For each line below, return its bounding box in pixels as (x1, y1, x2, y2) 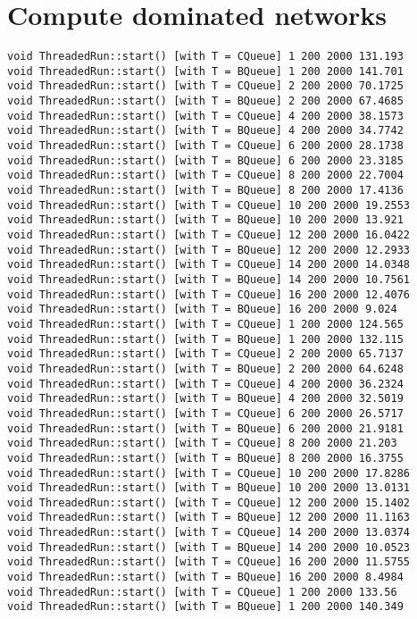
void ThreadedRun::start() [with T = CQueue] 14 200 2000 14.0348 (7, 258, 411, 272)
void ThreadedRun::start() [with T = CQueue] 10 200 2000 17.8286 (7, 466, 411, 480)
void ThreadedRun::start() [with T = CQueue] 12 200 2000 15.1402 (7, 496, 411, 509)
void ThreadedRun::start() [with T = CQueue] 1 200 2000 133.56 (7, 585, 397, 598)
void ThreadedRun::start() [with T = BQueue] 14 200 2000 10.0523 (7, 540, 411, 554)
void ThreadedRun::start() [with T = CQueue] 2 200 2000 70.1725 (7, 79, 404, 93)
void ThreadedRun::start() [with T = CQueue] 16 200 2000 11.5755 (7, 556, 411, 569)
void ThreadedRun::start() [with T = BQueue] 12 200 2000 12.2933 (7, 243, 411, 256)
